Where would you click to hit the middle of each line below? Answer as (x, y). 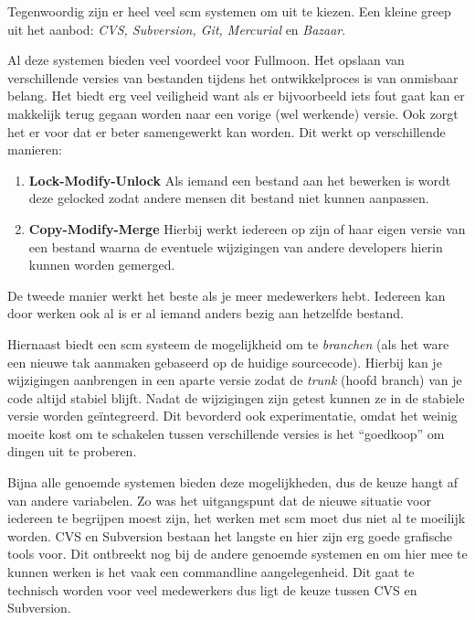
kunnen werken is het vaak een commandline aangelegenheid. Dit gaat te (211, 572)
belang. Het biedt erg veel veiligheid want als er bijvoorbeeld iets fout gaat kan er (236, 96)
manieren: (35, 150)
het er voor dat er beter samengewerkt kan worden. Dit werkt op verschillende (227, 131)
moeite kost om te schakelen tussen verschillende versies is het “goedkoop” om (226, 433)
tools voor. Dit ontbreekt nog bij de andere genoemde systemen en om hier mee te (237, 554)
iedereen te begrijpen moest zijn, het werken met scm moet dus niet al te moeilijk (237, 518)
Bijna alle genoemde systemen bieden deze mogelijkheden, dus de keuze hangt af (233, 482)
